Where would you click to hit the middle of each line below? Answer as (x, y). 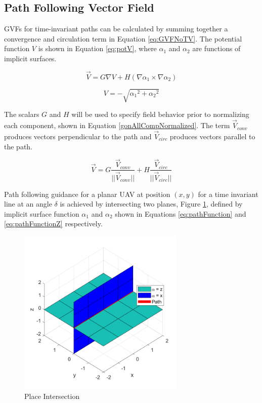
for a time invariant (228, 194)
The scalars (22, 114)
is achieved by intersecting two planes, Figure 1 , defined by (151, 204)
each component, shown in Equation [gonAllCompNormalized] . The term (117, 125)
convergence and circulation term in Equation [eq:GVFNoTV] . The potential (123, 38)
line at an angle (28, 204)
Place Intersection (52, 396)
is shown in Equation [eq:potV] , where (97, 48)
